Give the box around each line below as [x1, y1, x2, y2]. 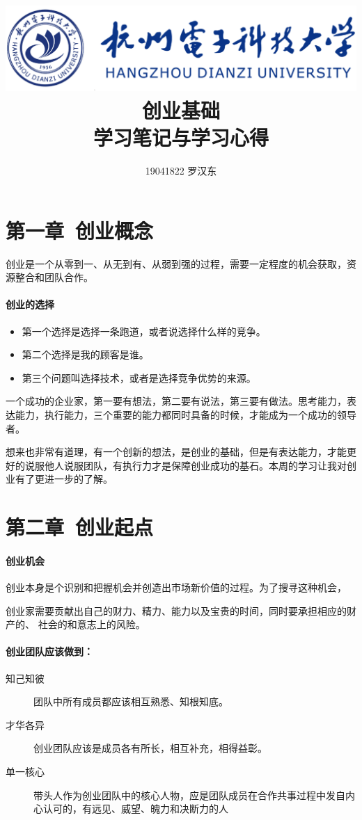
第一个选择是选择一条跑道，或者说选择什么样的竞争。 [22, 323, 266, 338]
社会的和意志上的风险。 [38, 617, 145, 632]
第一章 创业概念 [6, 216, 154, 244]
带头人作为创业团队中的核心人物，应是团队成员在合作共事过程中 [33, 787, 326, 802]
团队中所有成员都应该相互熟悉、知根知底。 [33, 694, 228, 709]
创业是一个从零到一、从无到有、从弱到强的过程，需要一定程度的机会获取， [6, 256, 347, 271]
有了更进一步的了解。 [15, 472, 113, 486]
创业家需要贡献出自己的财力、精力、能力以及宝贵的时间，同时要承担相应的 [6, 603, 347, 618]
